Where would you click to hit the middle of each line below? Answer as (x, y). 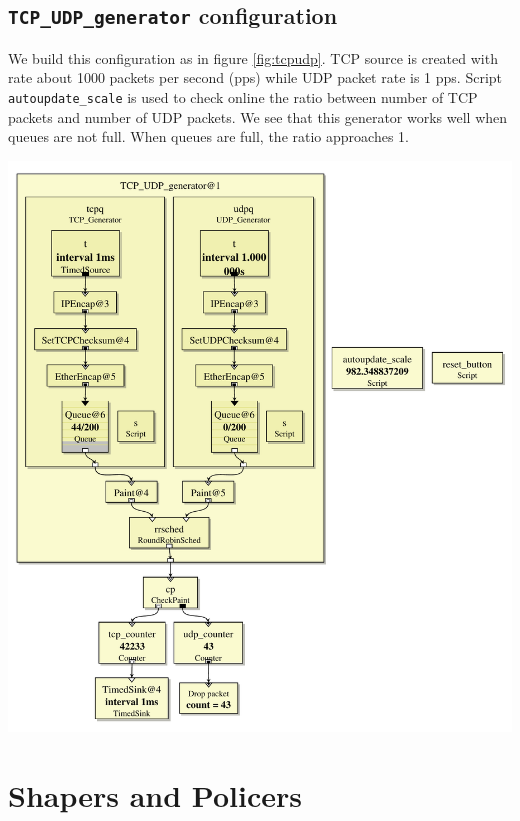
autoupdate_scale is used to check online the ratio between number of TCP (243, 96)
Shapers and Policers (155, 795)
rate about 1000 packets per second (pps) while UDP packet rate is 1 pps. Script (255, 77)
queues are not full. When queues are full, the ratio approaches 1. (208, 136)
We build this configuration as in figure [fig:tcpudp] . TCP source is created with (253, 57)
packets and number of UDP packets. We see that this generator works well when (258, 116)
